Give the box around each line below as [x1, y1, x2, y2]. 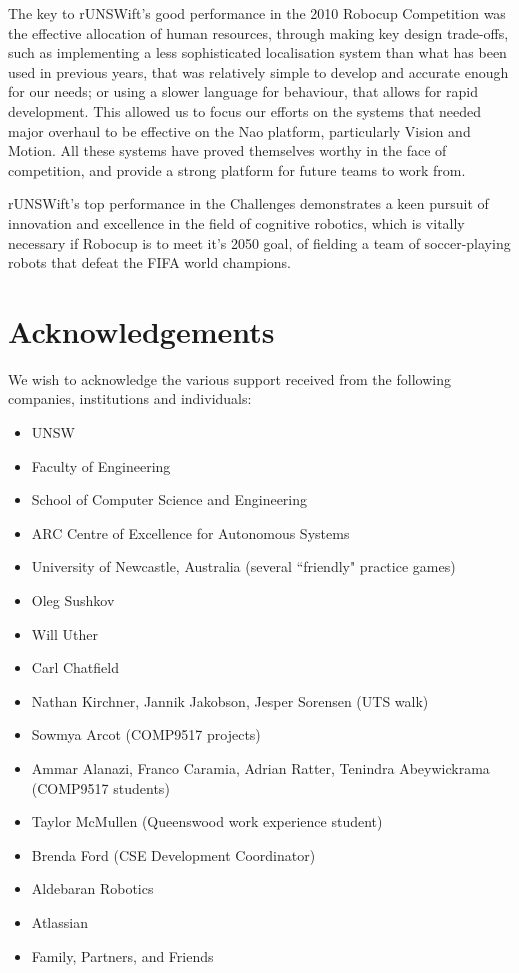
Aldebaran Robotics [31, 878, 154, 899]
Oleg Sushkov [31, 590, 115, 610]
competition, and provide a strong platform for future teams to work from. [8, 159, 466, 180]
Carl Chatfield [31, 657, 119, 678]
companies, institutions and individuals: [8, 388, 252, 409]
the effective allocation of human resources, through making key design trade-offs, [8, 22, 509, 43]
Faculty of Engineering [31, 455, 171, 476]
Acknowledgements [8, 310, 275, 351]
